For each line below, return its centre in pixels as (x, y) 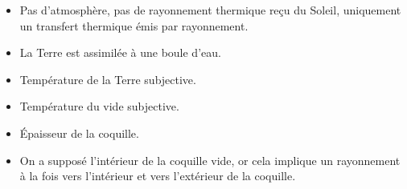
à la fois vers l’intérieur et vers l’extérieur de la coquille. (158, 176)
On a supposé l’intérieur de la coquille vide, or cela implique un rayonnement (210, 160)
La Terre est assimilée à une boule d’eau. (120, 52)
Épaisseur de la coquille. (79, 133)
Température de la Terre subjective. (108, 79)
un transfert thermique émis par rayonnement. (134, 25)
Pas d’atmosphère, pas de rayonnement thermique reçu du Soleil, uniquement (210, 10)
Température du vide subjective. (99, 106)
